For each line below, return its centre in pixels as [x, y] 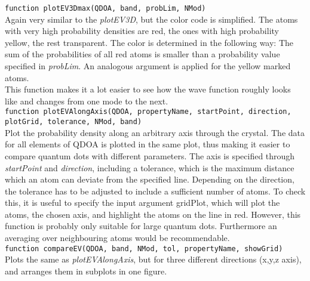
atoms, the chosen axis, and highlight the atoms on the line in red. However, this [153, 214]
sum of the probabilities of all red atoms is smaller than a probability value [142, 54]
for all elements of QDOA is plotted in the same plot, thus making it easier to [148, 144]
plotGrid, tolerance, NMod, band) [73, 122]
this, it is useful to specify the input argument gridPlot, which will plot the [142, 203]
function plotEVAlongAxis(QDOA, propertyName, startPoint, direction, [148, 112]
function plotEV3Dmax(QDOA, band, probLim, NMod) [105, 8]
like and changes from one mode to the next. [87, 101]
